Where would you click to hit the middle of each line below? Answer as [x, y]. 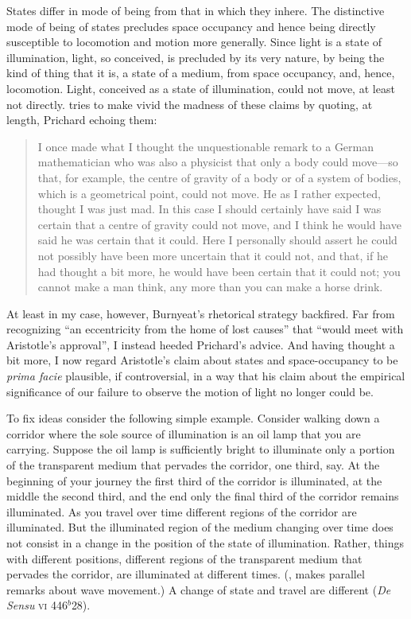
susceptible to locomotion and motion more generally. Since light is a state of [194, 42]
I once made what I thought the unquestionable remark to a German [206, 146]
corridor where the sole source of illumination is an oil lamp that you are [184, 433]
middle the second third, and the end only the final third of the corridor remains [203, 496]
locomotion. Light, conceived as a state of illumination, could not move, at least [201, 88]
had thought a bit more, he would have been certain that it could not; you [219, 271]
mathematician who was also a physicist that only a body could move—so [218, 162]
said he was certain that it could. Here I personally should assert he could [217, 240]
